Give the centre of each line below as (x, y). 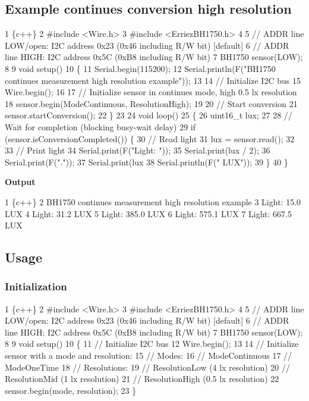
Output (20, 182)
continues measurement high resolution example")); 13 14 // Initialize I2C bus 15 (153, 80)
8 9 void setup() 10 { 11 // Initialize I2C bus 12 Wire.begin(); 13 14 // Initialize (152, 344)
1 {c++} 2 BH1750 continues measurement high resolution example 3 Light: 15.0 (153, 201)
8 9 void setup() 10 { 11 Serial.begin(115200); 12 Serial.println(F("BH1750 (140, 68)
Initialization (36, 286)
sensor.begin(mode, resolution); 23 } (71, 390)
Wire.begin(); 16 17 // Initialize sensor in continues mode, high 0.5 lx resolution (151, 92)
